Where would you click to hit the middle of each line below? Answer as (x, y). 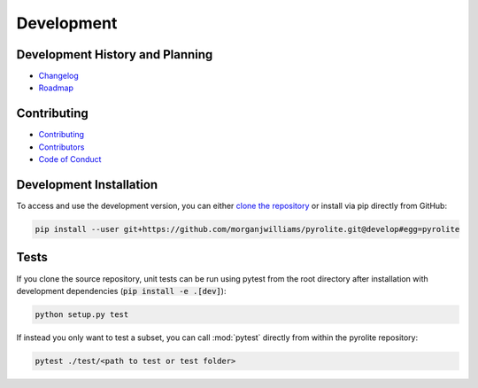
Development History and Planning (115, 54)
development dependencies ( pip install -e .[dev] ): (121, 291)
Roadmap (56, 88)
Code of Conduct (70, 159)
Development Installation (87, 185)
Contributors (62, 147)
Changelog (58, 76)
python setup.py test (82, 314)
